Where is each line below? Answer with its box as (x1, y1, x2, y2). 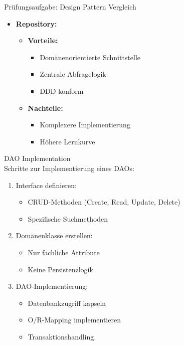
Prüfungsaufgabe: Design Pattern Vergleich (4, 2, 136, 12)
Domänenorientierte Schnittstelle (40, 52, 141, 62)
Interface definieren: (16, 180, 77, 190)
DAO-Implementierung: (16, 281, 88, 291)
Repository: (16, 18, 57, 29)
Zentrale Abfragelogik (40, 69, 106, 79)
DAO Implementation (4, 153, 71, 163)
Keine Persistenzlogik (28, 264, 93, 274)
